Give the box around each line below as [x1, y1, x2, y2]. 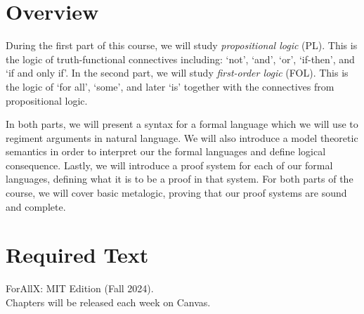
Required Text [6, 240, 149, 269]
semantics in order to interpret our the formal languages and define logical [6, 144, 326, 159]
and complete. [6, 199, 66, 214]
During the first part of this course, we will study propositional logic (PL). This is [6, 38, 358, 53]
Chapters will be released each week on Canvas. [6, 294, 211, 309]
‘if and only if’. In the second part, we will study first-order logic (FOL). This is [6, 65, 349, 80]
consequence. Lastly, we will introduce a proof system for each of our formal [6, 157, 333, 172]
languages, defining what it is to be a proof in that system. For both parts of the [6, 171, 353, 186]
